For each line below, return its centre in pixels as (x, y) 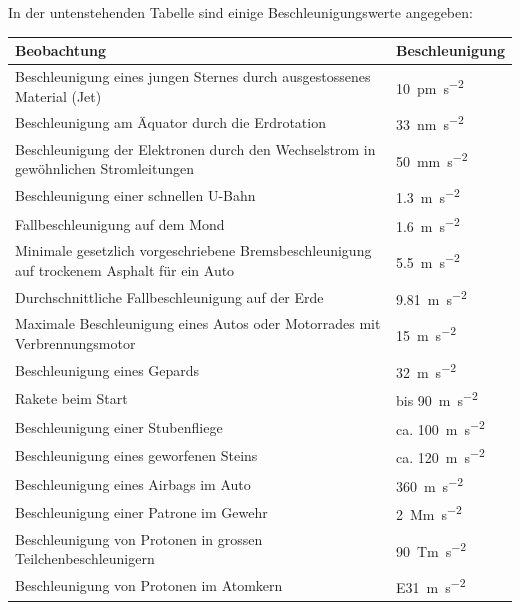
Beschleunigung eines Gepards (107, 369)
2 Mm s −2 (428, 512)
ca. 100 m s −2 (440, 427)
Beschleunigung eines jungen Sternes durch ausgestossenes (193, 75)
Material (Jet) (58, 95)
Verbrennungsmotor (75, 342)
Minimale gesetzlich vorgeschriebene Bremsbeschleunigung (193, 250)
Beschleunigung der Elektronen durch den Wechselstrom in (195, 148)
